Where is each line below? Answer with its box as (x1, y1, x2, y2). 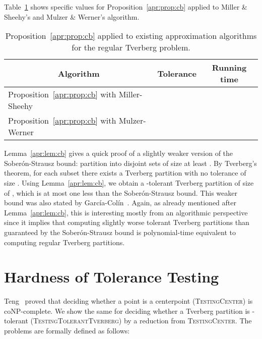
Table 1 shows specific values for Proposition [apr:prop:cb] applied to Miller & (4, 2, 247, 12)
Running (212, 62, 247, 74)
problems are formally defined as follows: (4, 325, 130, 336)
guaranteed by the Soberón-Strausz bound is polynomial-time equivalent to (4, 227, 236, 237)
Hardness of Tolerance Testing (4, 266, 219, 287)
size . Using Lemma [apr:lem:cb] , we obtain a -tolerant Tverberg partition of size (4, 177, 254, 188)
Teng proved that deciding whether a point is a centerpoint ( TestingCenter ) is (4, 296, 253, 306)
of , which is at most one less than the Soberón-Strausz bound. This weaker (4, 187, 237, 198)
